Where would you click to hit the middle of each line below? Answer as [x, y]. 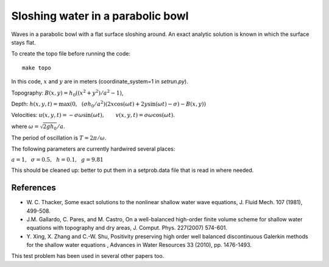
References [34, 188]
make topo [37, 68]
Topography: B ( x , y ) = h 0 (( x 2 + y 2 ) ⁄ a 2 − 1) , [67, 93]
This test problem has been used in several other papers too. [88, 256]
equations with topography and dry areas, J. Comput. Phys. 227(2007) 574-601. [127, 228]
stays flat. [23, 42]
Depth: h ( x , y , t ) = [34, 104]
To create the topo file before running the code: [71, 54]
